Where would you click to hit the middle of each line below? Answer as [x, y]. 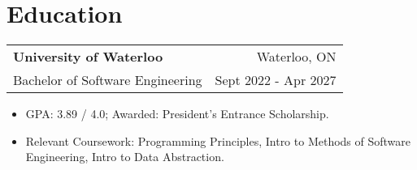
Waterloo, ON [296, 57]
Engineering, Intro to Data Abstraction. [125, 157]
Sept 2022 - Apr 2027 [276, 80]
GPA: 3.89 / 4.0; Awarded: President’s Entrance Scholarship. [177, 114]
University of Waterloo [88, 57]
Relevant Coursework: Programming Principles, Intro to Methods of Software [218, 140]
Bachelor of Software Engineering [108, 80]
